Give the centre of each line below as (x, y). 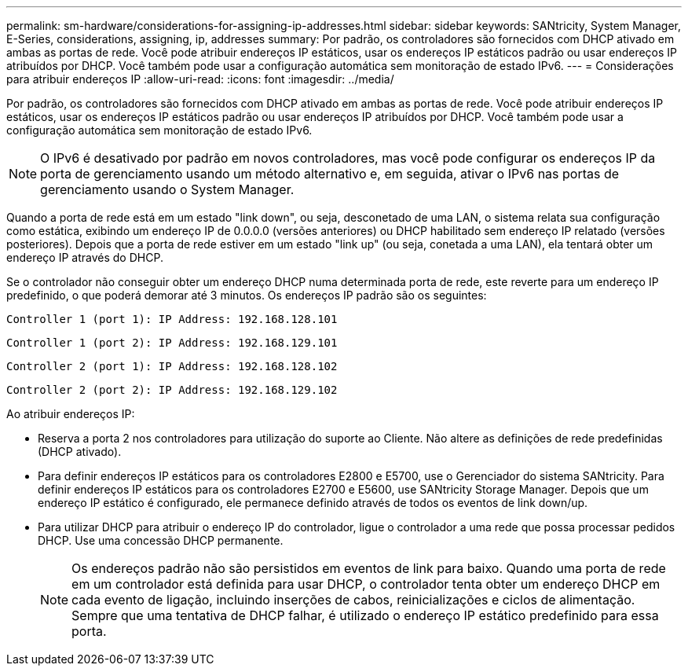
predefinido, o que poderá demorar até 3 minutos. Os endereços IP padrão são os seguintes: (247, 295)
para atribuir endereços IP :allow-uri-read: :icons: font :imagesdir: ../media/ (200, 79)
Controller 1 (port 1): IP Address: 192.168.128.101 (172, 319)
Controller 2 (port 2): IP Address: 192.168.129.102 (172, 390)
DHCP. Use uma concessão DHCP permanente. (161, 540)
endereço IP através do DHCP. (85, 257)
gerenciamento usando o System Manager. (167, 189)
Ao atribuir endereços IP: (71, 414)
